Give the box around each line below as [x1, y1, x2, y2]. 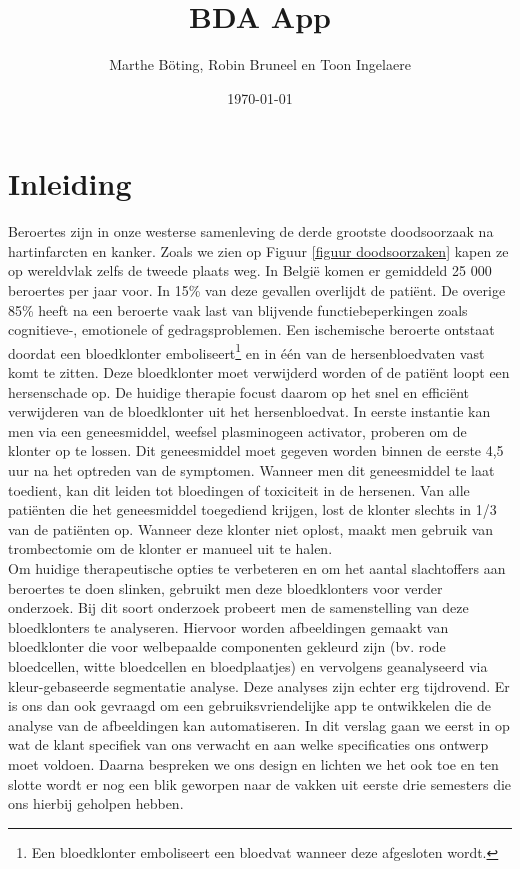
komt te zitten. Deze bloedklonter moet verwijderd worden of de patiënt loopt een [8, 362, 510, 383]
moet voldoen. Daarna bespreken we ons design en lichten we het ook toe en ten [8, 753, 499, 774]
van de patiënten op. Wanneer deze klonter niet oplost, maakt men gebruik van [8, 518, 494, 539]
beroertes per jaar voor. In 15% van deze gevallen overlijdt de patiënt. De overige [8, 280, 506, 301]
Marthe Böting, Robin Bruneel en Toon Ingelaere [109, 54, 411, 75]
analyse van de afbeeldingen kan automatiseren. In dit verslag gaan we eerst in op [8, 714, 510, 735]
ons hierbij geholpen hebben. [8, 793, 184, 814]
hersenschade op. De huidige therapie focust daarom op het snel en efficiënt [8, 381, 470, 402]
